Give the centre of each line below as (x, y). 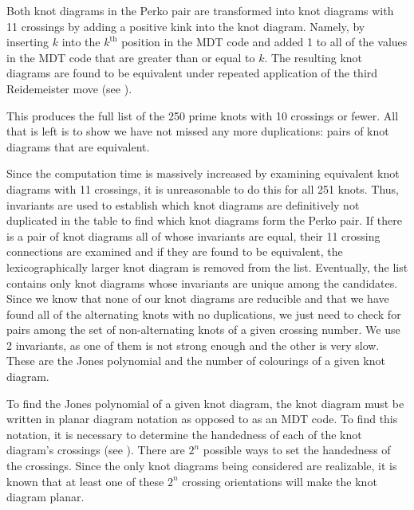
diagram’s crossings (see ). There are (96, 450)
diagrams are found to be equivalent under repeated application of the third (192, 73)
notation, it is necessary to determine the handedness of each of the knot (184, 434)
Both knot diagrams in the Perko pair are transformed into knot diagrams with (200, 10)
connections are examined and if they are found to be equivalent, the (175, 251)
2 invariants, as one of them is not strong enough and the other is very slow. (193, 345)
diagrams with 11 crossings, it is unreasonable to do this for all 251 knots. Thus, (203, 188)
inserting (28, 42)
